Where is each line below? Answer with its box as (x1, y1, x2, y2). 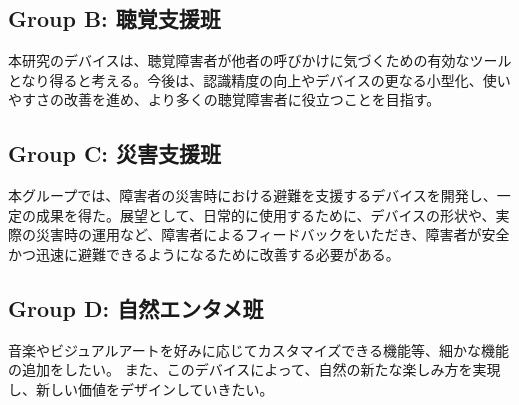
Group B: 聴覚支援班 (8, 3, 221, 34)
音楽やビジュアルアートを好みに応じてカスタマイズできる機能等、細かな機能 (8, 339, 510, 360)
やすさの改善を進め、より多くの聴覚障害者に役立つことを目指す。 (8, 89, 441, 110)
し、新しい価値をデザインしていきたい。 (8, 378, 274, 399)
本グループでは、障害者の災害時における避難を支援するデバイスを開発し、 (8, 185, 497, 206)
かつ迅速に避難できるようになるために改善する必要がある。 (8, 243, 400, 264)
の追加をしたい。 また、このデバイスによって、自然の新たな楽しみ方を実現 (8, 359, 501, 380)
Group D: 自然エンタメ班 (8, 292, 264, 323)
